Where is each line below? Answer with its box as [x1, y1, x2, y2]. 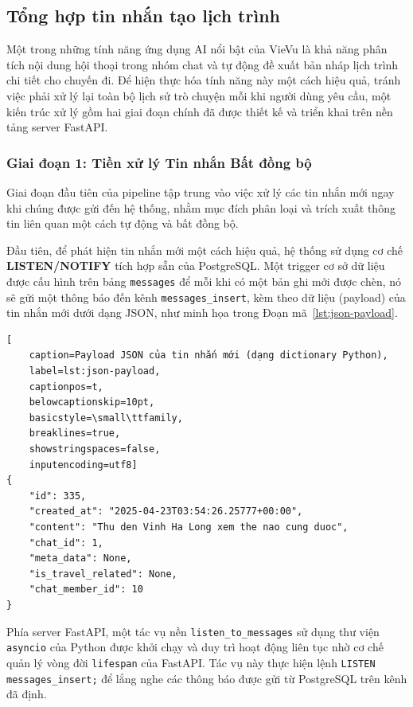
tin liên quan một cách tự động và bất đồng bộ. [6, 215, 239, 232]
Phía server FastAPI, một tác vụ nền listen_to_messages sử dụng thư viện [6, 623, 380, 639]
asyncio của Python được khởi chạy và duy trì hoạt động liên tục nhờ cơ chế [6, 639, 384, 655]
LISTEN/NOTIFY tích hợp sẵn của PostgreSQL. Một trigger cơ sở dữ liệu [6, 257, 385, 274]
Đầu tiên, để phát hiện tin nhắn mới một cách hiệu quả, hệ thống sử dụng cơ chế [6, 241, 403, 258]
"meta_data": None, [29, 553, 132, 564]
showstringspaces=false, [29, 443, 161, 455]
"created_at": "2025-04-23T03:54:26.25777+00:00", [29, 506, 303, 518]
